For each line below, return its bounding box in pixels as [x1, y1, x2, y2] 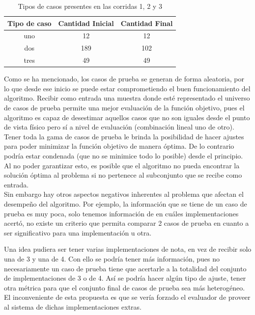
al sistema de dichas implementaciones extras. [4, 301, 142, 312]
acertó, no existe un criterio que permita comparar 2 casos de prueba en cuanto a [4, 218, 249, 228]
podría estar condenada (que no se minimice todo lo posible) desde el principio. [4, 150, 243, 160]
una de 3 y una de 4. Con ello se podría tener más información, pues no [4, 253, 220, 263]
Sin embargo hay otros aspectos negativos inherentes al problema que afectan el [4, 189, 244, 199]
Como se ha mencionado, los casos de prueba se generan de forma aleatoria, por [4, 74, 244, 84]
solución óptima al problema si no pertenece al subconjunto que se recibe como [4, 170, 242, 180]
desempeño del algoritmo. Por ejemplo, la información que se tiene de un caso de [4, 198, 247, 209]
